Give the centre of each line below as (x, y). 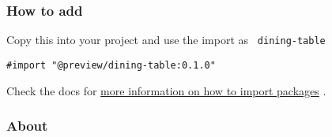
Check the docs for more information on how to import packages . (166, 90)
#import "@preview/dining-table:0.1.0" (111, 65)
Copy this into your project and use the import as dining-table (166, 40)
